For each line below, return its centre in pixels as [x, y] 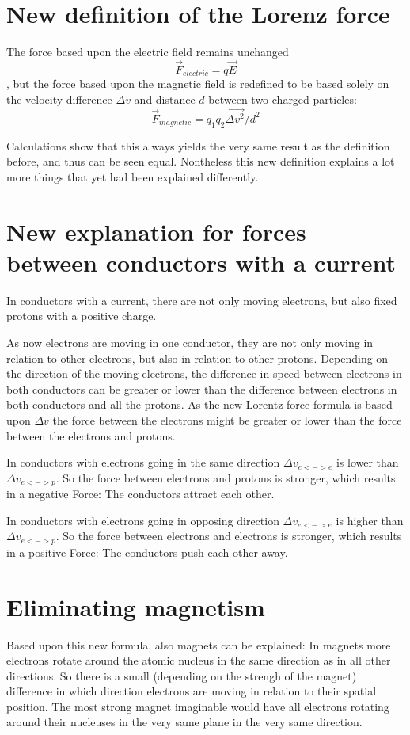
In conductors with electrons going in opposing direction [143, 520]
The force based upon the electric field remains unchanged [148, 52]
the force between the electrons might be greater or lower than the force [227, 419]
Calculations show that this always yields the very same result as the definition [198, 145]
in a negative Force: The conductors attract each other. [140, 494]
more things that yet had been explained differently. [133, 176]
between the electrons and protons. [91, 435]
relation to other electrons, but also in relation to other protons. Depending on [197, 358]
